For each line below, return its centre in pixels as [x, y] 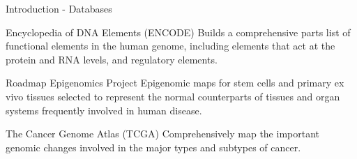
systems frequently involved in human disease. [104, 110]
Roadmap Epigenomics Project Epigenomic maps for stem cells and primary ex [175, 83]
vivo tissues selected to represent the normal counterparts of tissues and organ [173, 96]
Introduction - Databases [59, 8]
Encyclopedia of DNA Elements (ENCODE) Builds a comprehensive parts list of [178, 32]
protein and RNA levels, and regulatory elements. [112, 59]
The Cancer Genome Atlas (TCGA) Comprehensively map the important [162, 134]
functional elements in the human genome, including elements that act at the [170, 46]
